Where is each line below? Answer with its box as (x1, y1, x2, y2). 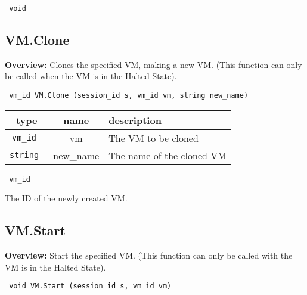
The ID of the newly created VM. (5, 192, 128, 204)
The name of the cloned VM (108, 148, 227, 162)
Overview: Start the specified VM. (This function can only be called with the (5, 249, 293, 262)
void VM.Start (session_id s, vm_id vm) (9, 282, 172, 291)
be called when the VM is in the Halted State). (5, 70, 177, 82)
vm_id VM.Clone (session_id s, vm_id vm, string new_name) (9, 91, 249, 100)
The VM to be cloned (108, 131, 199, 145)
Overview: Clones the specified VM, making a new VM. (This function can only (5, 58, 302, 70)
